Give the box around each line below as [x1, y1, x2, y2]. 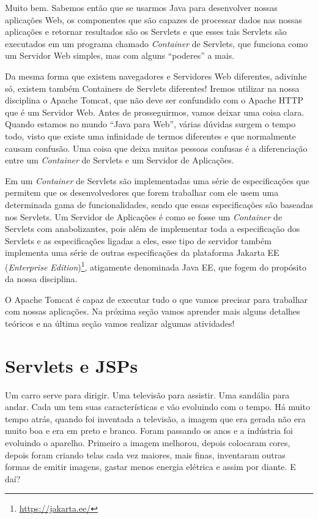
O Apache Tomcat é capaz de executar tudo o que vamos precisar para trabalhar [5, 293, 308, 305]
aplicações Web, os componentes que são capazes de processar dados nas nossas [5, 13, 302, 26]
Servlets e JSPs [5, 353, 138, 378]
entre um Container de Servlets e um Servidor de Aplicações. [5, 154, 234, 166]
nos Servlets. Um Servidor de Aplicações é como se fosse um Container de [5, 210, 283, 223]
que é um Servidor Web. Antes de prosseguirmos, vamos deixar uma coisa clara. [5, 105, 305, 118]
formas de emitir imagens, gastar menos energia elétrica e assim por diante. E [5, 460, 296, 473]
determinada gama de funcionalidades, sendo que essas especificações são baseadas [5, 198, 313, 211]
